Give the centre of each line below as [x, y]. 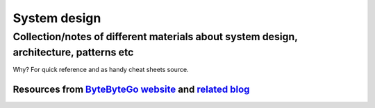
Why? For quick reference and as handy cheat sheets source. [101, 70]
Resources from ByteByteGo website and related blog [131, 90]
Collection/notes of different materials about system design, [155, 37]
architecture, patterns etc [73, 52]
